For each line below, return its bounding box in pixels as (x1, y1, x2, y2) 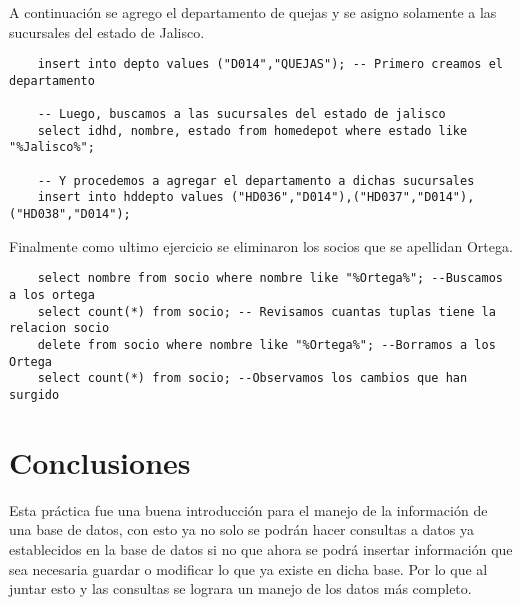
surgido (9, 387, 60, 402)
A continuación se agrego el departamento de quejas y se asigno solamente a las (9, 2, 497, 22)
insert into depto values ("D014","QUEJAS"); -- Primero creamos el (37, 57, 503, 72)
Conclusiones (9, 441, 191, 482)
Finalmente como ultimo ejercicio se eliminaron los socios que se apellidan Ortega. (9, 235, 513, 256)
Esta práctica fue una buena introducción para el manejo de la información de (9, 499, 488, 520)
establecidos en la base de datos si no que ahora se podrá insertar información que (9, 538, 513, 559)
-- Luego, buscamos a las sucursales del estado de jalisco (37, 107, 446, 122)
